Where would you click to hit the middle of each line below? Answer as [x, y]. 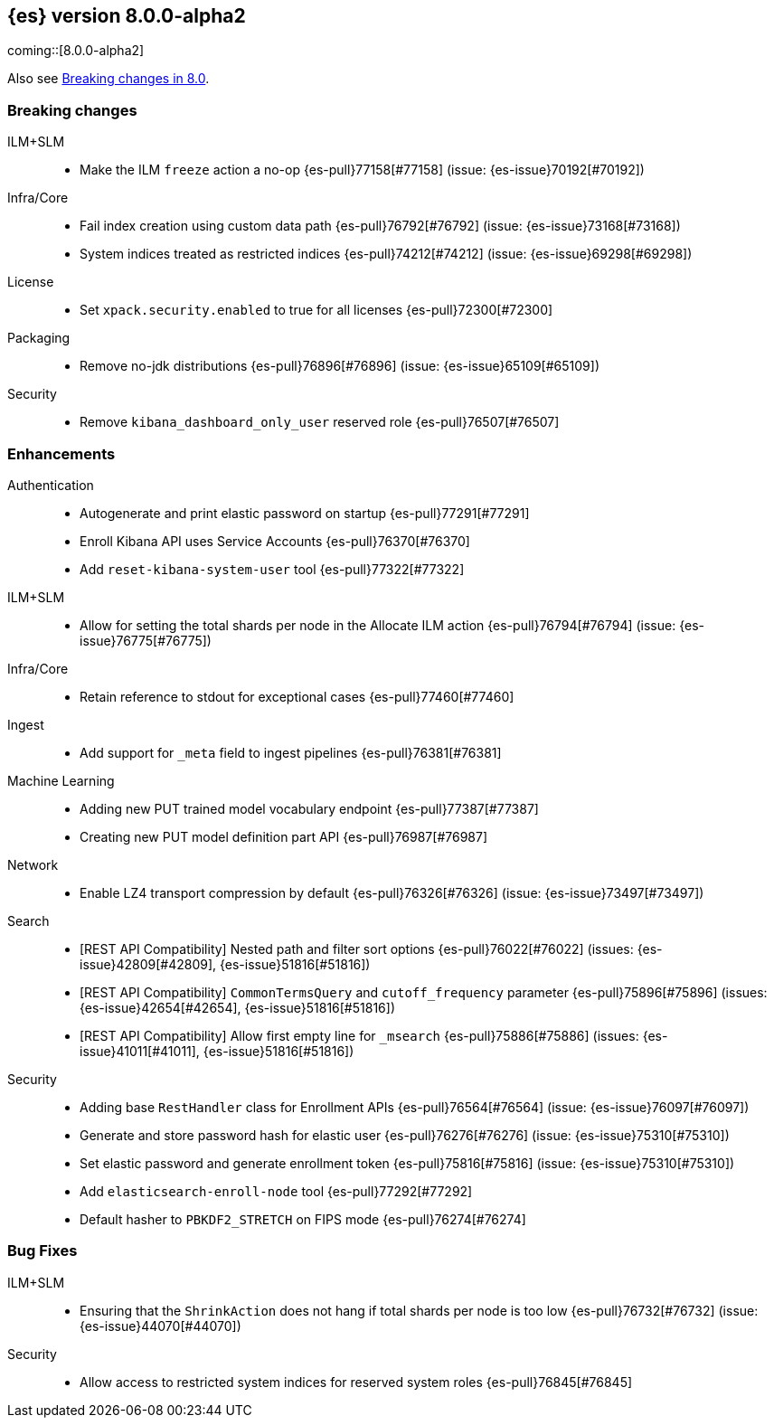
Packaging [39, 338]
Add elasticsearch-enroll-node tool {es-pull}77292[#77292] [276, 1191]
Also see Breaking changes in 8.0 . [109, 79]
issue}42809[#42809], [148, 964]
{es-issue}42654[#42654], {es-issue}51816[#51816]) [237, 1007]
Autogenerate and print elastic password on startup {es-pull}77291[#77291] [305, 513]
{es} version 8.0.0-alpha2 [127, 16]
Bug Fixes [42, 1251]
